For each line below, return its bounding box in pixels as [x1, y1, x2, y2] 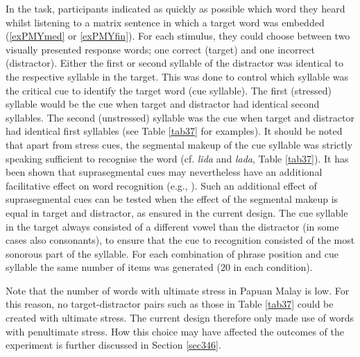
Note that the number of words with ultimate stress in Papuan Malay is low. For [6, 283, 350, 297]
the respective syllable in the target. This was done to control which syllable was [6, 69, 349, 83]
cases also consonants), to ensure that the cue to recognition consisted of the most [6, 233, 355, 247]
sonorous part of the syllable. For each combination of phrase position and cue [6, 246, 338, 260]
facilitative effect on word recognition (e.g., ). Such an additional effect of [6, 178, 317, 192]
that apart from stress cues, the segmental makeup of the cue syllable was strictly [6, 137, 353, 151]
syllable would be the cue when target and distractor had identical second [6, 97, 320, 111]
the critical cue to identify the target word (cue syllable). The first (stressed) [6, 83, 332, 97]
